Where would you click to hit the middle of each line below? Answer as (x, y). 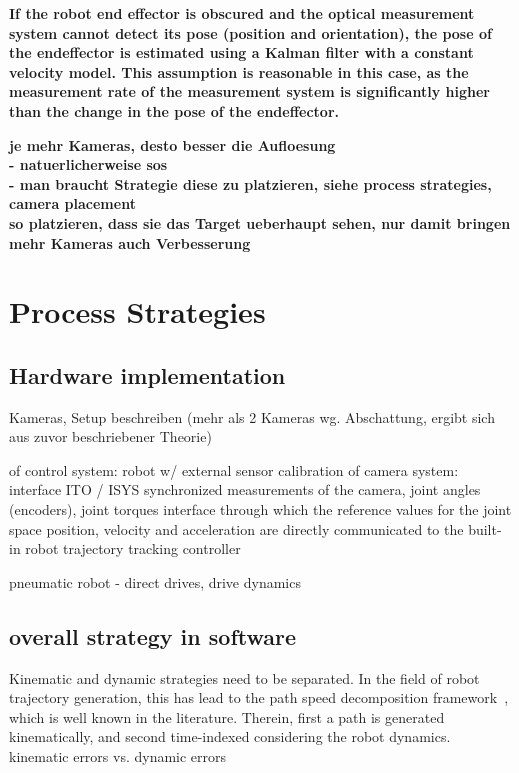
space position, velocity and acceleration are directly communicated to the (236, 528)
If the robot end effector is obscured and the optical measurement (242, 13)
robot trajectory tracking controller (133, 548)
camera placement (72, 203)
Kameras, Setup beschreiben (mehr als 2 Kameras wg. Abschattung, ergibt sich (252, 416)
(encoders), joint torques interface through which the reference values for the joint (260, 509)
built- (485, 528)
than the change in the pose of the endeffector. (174, 110)
